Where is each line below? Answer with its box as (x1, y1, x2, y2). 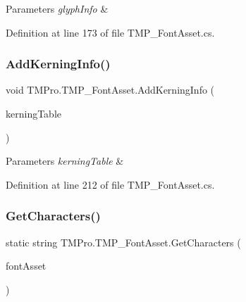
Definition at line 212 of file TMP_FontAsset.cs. (6, 177, 215, 191)
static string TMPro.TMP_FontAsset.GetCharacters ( (6, 234, 241, 249)
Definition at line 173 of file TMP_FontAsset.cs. (6, 25, 215, 39)
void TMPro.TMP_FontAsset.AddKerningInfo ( (6, 82, 215, 97)
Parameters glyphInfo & (6, 1, 109, 15)
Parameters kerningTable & (6, 153, 124, 168)
